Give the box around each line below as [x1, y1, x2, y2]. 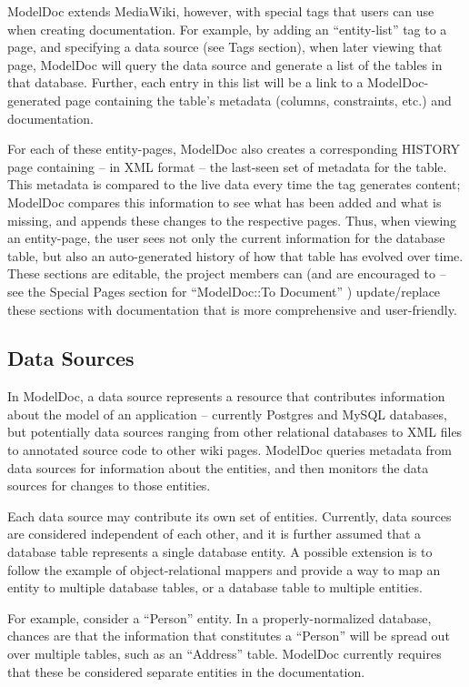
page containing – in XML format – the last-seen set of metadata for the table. [7, 157, 447, 176]
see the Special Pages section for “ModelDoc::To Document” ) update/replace [7, 281, 441, 300]
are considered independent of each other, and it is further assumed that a [7, 524, 422, 543]
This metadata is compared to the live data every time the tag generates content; [7, 175, 461, 194]
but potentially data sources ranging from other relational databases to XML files [7, 422, 463, 441]
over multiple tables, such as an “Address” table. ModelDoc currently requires [7, 644, 442, 663]
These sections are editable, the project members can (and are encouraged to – [7, 264, 446, 283]
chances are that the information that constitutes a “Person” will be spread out [7, 626, 450, 645]
